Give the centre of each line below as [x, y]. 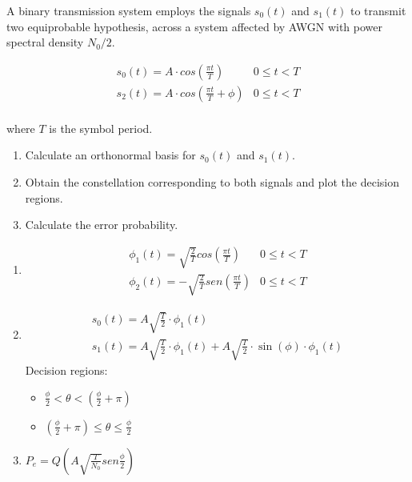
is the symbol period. [101, 128]
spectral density [45, 42]
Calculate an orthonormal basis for [110, 155]
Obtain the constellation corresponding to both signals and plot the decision [212, 182]
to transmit [378, 10]
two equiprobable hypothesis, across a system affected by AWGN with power [195, 26]
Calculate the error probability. [102, 225]
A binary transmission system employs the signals [129, 10]
